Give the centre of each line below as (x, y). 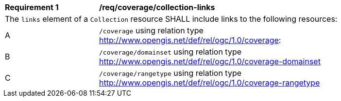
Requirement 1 (32, 7)
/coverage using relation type (151, 30)
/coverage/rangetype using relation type (170, 73)
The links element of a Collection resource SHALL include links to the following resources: (171, 19)
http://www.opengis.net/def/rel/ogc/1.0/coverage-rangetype (210, 83)
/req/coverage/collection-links (157, 7)
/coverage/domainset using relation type (170, 52)
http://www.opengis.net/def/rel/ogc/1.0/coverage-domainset (210, 61)
